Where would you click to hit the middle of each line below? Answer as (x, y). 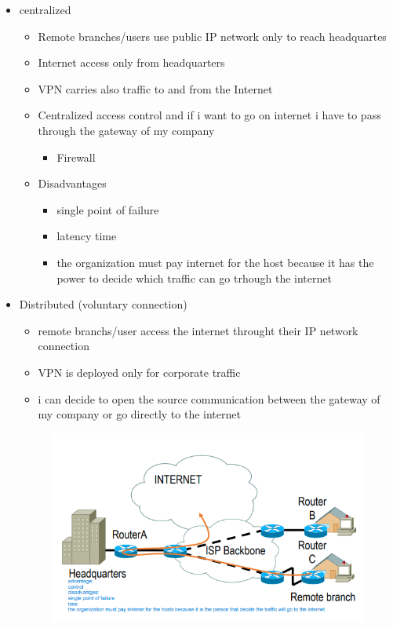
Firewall (76, 157)
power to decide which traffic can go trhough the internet (194, 277)
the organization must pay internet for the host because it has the (215, 262)
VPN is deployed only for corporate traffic (139, 372)
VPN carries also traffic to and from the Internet (155, 88)
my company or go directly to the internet (139, 414)
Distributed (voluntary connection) (103, 304)
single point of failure (108, 209)
